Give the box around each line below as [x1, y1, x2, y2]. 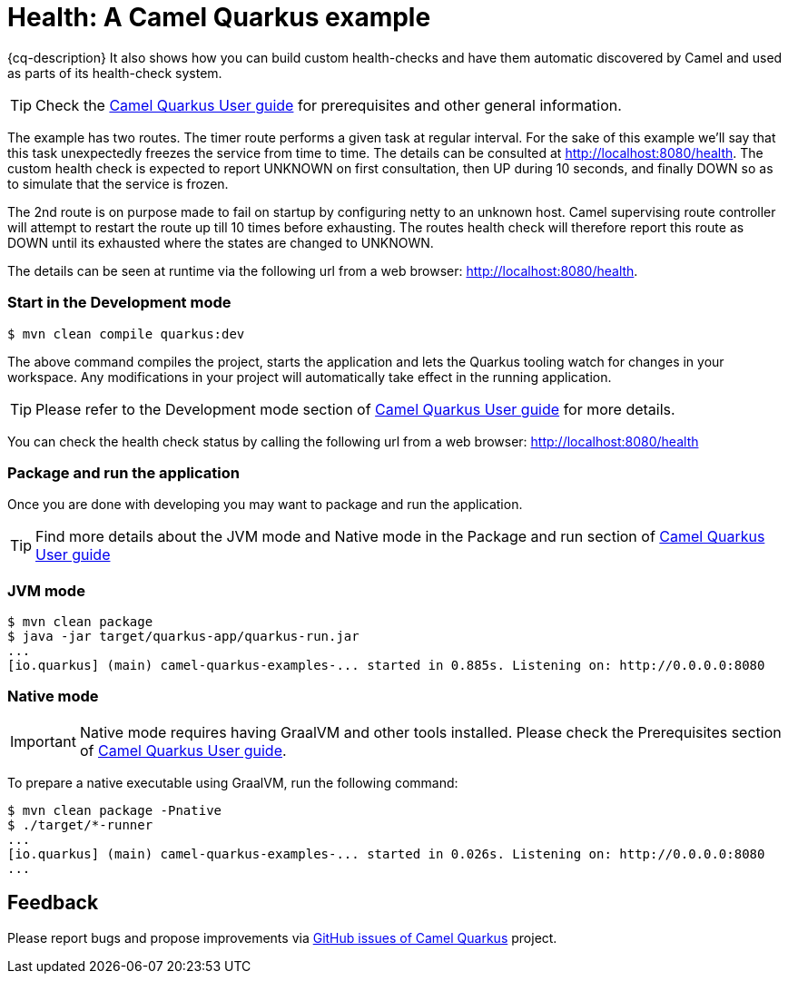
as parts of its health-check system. [7, 64, 222, 81]
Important [10, 731, 76, 750]
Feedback [7, 891, 99, 915]
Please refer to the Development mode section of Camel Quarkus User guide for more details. [35, 399, 675, 418]
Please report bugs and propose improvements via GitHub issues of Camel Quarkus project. [7, 929, 557, 946]
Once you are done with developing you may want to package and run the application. [7, 496, 523, 513]
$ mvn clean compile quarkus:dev [7, 326, 245, 341]
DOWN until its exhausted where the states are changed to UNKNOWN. [7, 234, 434, 250]
